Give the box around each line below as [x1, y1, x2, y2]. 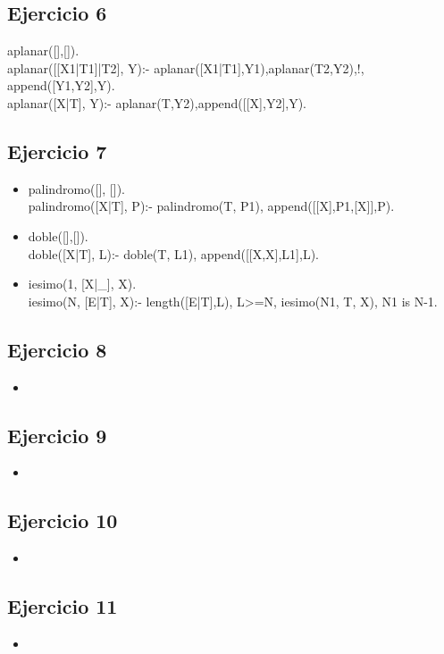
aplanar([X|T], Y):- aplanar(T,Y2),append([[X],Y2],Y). [7, 93, 307, 112]
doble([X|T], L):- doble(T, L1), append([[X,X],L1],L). [28, 244, 319, 263]
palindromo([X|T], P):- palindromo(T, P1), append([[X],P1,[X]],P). [28, 197, 395, 215]
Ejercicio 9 [7, 421, 107, 449]
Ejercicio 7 [7, 137, 107, 164]
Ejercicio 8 [7, 335, 107, 363]
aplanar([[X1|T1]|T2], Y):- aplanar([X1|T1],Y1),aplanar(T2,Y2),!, [7, 58, 364, 77]
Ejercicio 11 [7, 592, 118, 620]
